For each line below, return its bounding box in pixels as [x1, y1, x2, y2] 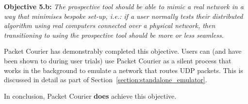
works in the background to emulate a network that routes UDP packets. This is [4, 65, 243, 75]
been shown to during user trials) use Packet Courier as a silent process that [4, 55, 231, 65]
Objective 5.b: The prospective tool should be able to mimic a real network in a [4, 1, 244, 11]
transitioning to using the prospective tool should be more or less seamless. [4, 30, 224, 40]
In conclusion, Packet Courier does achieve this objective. [4, 90, 177, 101]
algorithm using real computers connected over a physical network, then [4, 20, 215, 30]
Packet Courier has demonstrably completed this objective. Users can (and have [4, 46, 242, 56]
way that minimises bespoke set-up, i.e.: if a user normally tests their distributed [4, 11, 243, 21]
